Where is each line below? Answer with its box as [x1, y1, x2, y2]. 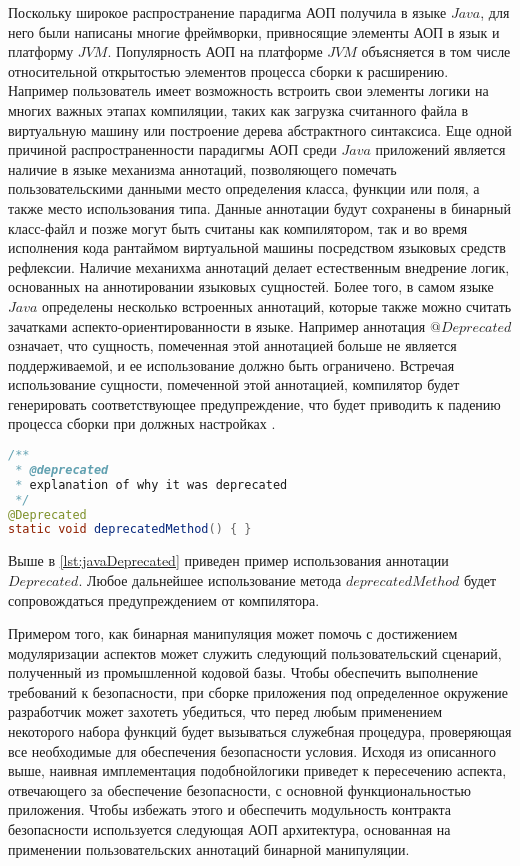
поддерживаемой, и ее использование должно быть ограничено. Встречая [8, 354, 455, 375]
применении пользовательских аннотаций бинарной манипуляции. [8, 838, 410, 859]
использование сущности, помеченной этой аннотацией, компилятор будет [8, 374, 460, 395]
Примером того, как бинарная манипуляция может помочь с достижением [8, 623, 458, 644]
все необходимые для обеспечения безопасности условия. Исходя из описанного [8, 740, 496, 761]
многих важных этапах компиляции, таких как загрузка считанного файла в [8, 99, 469, 120]
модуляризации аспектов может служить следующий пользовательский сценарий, [8, 642, 502, 663]
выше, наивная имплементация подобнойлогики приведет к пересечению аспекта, [8, 760, 507, 781]
